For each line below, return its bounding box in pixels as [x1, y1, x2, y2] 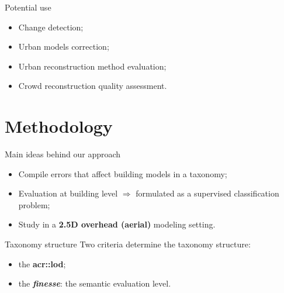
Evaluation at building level [18, 187, 118, 199]
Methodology [5, 114, 113, 138]
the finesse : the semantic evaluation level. [18, 277, 171, 289]
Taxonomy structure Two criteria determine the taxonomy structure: [5, 238, 251, 250]
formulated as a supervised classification [136, 187, 279, 199]
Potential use [5, 1, 51, 13]
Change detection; [18, 20, 84, 33]
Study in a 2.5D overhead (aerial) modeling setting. [18, 218, 216, 230]
